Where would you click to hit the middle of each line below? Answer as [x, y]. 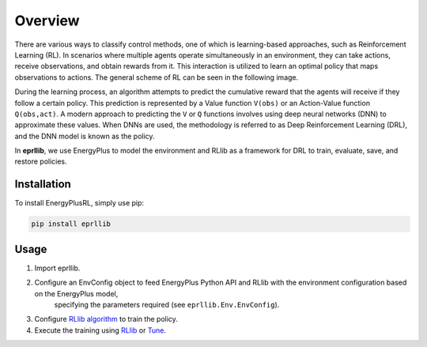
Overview [47, 21]
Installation [43, 185]
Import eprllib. [57, 268]
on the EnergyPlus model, [76, 293]
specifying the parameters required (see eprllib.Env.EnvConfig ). [167, 305]
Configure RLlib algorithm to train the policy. [106, 319]
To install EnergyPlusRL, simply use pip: [79, 203]
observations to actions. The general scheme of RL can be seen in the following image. [157, 77]
